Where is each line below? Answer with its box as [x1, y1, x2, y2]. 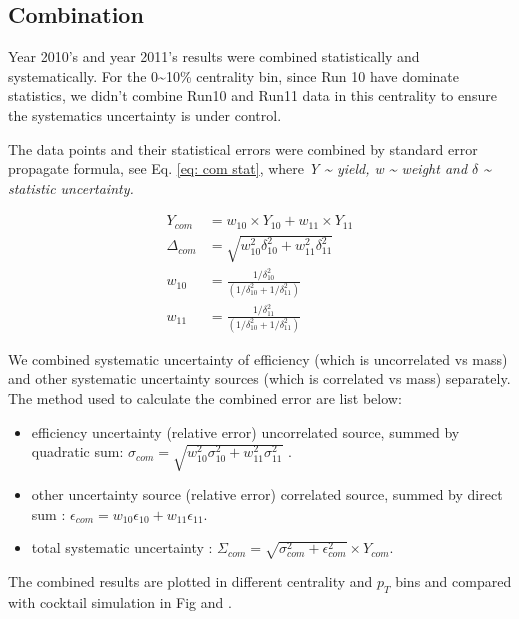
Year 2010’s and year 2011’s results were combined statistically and [8, 46, 420, 67]
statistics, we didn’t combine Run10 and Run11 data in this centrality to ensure [8, 85, 497, 106]
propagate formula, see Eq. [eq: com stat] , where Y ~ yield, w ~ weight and [8, 158, 468, 179]
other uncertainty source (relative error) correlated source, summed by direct [31, 484, 503, 505]
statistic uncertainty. [8, 177, 134, 198]
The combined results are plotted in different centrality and [8, 571, 373, 592]
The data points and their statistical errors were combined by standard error [8, 138, 478, 159]
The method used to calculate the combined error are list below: [8, 388, 402, 409]
